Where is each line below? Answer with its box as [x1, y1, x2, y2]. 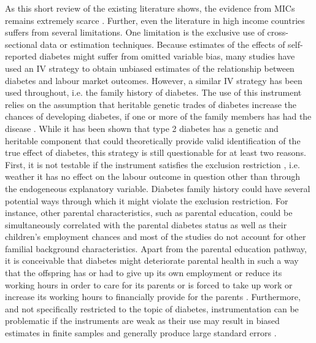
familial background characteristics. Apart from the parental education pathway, [5, 242, 307, 255]
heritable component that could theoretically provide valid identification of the [5, 134, 301, 147]
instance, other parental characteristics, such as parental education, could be [5, 206, 293, 219]
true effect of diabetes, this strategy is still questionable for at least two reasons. [5, 146, 306, 159]
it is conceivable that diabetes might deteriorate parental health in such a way [5, 254, 299, 267]
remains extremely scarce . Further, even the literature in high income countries [5, 13, 305, 26]
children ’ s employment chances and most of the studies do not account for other [5, 230, 306, 243]
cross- [267, 26, 289, 39]
